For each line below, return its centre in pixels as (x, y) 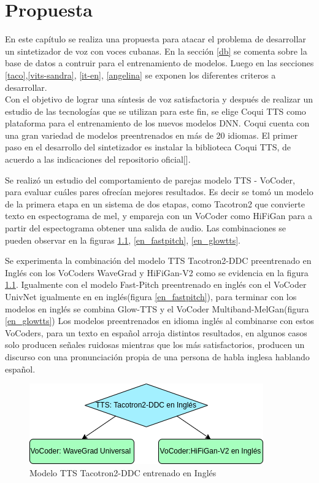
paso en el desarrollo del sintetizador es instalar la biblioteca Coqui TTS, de (148, 147)
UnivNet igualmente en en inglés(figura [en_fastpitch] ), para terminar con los (151, 296)
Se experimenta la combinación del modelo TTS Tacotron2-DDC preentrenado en (158, 261)
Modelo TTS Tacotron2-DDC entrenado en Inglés (123, 472)
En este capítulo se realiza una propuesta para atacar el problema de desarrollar (156, 39)
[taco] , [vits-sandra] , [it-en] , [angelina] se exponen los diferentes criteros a (140, 75)
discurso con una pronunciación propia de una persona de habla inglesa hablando (157, 356)
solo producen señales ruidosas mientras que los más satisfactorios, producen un (155, 345)
